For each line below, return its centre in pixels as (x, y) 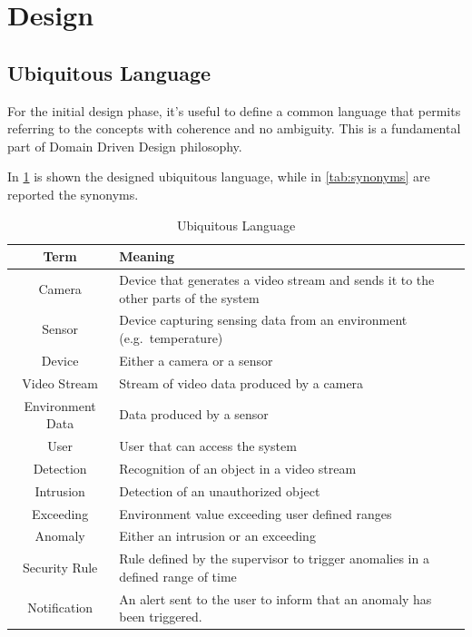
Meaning (147, 256)
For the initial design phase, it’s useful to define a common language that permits (234, 110)
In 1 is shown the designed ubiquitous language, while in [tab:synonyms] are (219, 176)
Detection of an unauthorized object (220, 490)
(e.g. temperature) (171, 338)
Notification (60, 608)
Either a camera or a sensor (196, 360)
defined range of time (178, 576)
